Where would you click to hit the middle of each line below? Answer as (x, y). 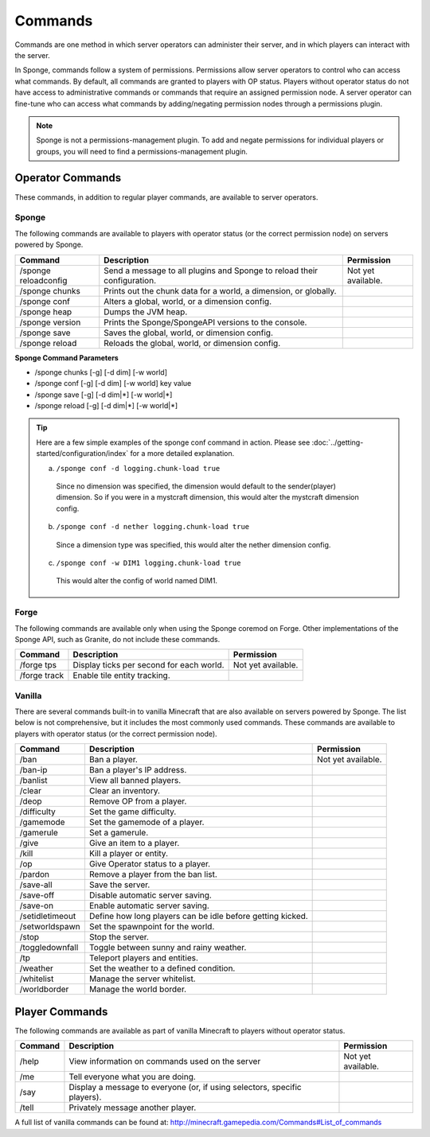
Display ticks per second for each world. (149, 665)
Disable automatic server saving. (150, 895)
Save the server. (119, 885)
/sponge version (50, 322)
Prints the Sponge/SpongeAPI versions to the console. (205, 322)
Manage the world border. (138, 989)
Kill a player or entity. (129, 854)
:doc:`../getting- (338, 442)
